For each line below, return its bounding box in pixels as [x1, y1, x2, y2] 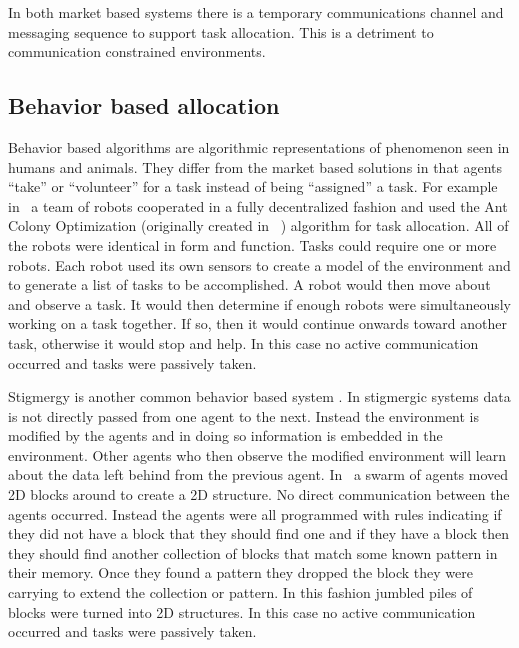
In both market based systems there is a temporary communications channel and [8, 2, 504, 22]
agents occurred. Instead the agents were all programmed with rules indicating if [8, 503, 502, 524]
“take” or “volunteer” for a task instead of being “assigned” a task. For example [8, 176, 498, 197]
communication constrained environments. [8, 41, 266, 62]
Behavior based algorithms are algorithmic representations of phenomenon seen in [8, 136, 510, 157]
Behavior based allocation [8, 90, 280, 121]
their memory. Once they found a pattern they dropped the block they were [8, 562, 473, 583]
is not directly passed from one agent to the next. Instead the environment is [8, 405, 480, 426]
